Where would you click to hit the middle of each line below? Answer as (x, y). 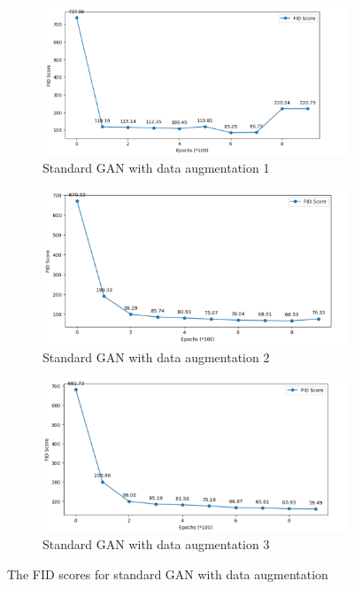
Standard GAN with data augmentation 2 (156, 357)
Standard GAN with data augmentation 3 (156, 544)
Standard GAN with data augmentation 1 (156, 168)
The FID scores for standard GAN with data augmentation (168, 573)
